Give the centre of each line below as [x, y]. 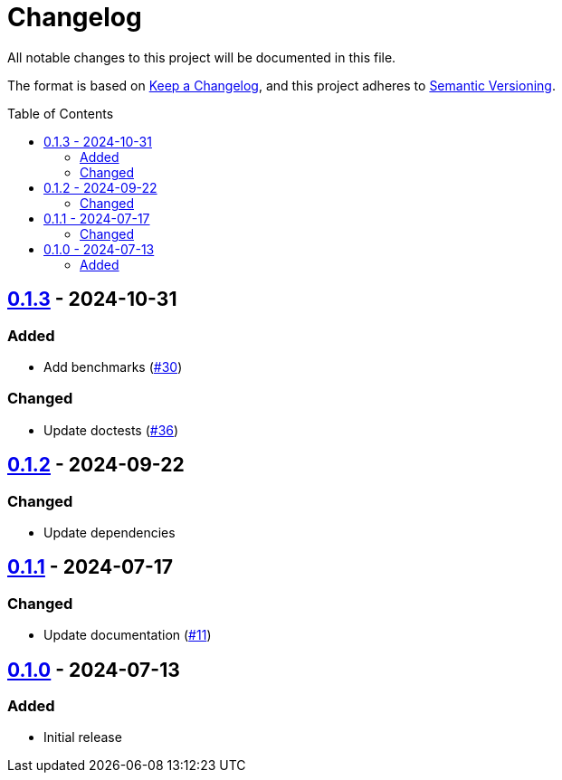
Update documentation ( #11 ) [128, 635]
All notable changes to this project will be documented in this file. [202, 57]
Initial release [83, 737]
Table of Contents [61, 113]
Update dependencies [110, 532]
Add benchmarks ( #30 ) [113, 366]
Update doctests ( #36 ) [111, 430]
